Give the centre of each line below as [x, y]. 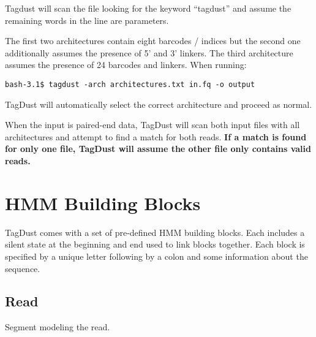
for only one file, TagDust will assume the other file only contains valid [158, 149]
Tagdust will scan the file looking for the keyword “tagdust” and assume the [148, 8]
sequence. [23, 268]
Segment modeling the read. [58, 327]
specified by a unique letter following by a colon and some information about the [156, 256]
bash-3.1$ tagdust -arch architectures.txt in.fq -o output [130, 84]
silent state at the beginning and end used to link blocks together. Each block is [155, 244]
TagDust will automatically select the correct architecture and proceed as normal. [159, 104]
